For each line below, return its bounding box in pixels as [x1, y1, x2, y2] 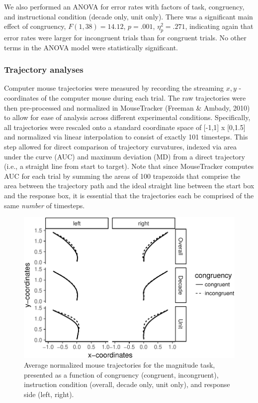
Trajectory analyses [4, 63, 84, 76]
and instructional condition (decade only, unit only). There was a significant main [4, 11, 253, 21]
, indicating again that [185, 21, 254, 31]
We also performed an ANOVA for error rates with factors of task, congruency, [4, 1, 245, 11]
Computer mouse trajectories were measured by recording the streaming [4, 83, 224, 93]
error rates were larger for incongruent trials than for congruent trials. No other [4, 32, 247, 42]
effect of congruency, [4, 21, 66, 31]
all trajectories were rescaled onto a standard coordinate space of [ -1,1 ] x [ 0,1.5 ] [4, 122, 246, 132]
